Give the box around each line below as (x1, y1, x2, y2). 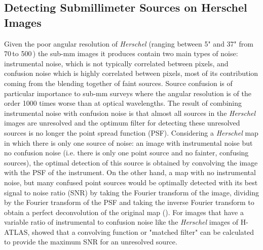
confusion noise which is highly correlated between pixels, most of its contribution (4, 68, 258, 78)
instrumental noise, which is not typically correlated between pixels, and (4, 58, 229, 68)
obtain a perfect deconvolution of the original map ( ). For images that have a (4, 206, 244, 217)
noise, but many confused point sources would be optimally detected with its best (4, 177, 258, 187)
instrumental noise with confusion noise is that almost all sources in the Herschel (4, 107, 256, 118)
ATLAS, (4, 226, 30, 237)
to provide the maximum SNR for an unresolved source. (4, 236, 177, 247)
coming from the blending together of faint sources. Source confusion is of (4, 77, 233, 88)
